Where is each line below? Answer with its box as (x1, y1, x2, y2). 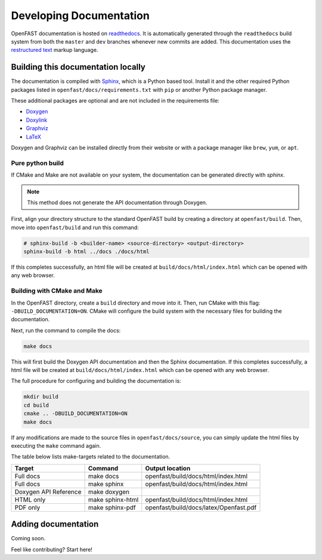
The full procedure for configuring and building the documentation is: (11, 377, 181, 384)
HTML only (14, 496, 46, 504)
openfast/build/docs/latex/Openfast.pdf (145, 503, 257, 512)
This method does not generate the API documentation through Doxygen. (27, 199, 208, 206)
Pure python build (11, 159, 64, 167)
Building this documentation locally (11, 62, 145, 72)
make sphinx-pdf (88, 503, 137, 512)
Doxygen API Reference (14, 487, 82, 496)
